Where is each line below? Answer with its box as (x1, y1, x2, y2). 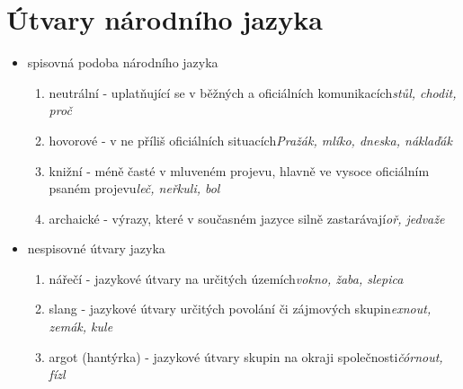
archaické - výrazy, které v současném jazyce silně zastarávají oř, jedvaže (49, 208, 445, 227)
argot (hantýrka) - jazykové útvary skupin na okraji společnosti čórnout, (49, 347, 443, 366)
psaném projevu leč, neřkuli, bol (49, 179, 220, 198)
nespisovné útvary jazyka (27, 239, 165, 258)
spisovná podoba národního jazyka (27, 53, 218, 72)
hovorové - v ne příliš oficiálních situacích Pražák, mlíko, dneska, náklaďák (49, 130, 452, 149)
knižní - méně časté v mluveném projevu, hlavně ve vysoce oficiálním (49, 161, 430, 180)
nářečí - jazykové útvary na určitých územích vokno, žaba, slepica (49, 269, 404, 287)
